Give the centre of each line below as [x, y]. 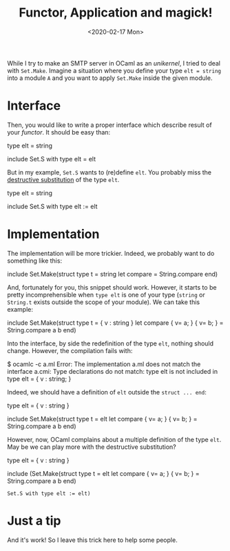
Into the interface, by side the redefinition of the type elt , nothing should [111, 343]
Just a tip [34, 521]
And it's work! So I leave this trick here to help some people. [92, 540]
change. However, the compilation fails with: [70, 350]
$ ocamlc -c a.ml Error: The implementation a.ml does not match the [104, 364]
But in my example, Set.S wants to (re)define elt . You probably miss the [109, 172]
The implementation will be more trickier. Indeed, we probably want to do [111, 253]
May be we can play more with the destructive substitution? [92, 447]
